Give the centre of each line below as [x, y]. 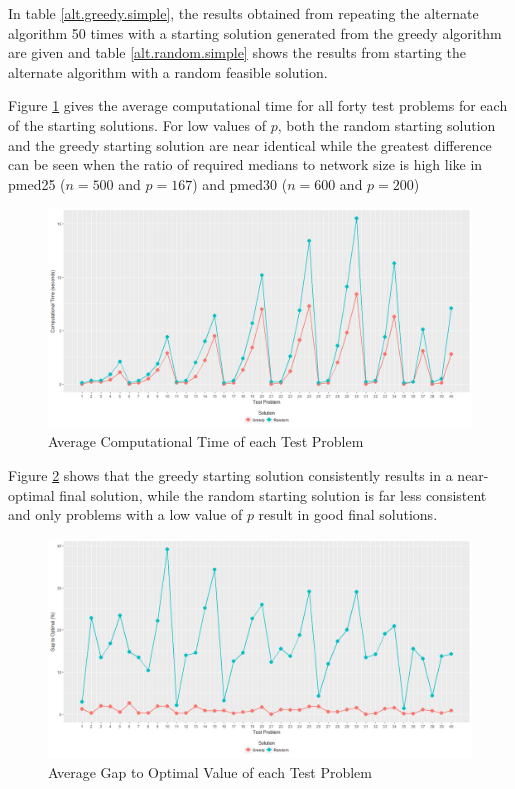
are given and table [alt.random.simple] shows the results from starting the [237, 52]
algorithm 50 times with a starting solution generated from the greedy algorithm [255, 32]
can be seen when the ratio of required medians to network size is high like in [245, 164]
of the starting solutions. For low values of [137, 124]
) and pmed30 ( [240, 183]
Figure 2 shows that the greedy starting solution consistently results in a [230, 474]
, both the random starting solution [386, 124]
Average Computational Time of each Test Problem [206, 441]
